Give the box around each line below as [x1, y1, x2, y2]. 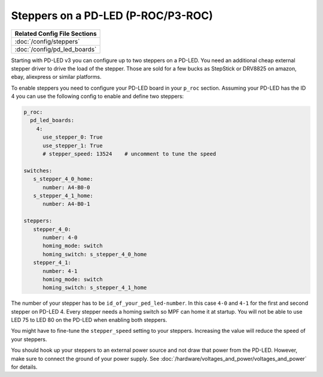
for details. [11, 363, 38, 370]
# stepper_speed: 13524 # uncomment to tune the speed [42, 151, 217, 158]
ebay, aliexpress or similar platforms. [11, 73, 102, 81]
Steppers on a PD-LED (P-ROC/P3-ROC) [11, 9, 214, 22]
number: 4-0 [42, 234, 78, 241]
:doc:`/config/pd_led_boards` [14, 45, 97, 53]
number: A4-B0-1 [42, 201, 90, 207]
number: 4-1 [42, 268, 78, 274]
